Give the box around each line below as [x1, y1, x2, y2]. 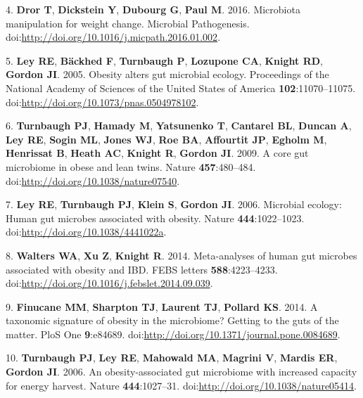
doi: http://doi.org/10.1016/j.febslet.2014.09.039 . [6, 276, 213, 290]
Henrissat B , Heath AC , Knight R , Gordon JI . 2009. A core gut [6, 146, 309, 160]
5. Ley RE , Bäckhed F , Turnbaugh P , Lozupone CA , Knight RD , [6, 53, 323, 68]
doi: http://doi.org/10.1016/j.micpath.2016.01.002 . [6, 30, 221, 44]
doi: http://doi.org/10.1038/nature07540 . [6, 173, 180, 188]
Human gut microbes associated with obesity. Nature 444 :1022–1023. [6, 210, 305, 225]
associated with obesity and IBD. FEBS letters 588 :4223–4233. [6, 262, 278, 276]
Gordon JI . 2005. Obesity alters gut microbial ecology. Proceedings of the [6, 67, 329, 82]
